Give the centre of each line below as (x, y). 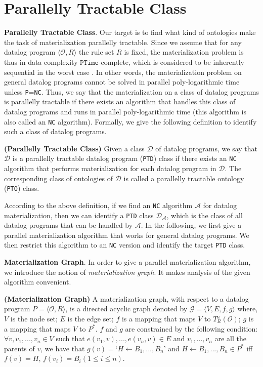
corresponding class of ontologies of (59, 178)
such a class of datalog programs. (55, 131)
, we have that (63, 348)
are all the (230, 338)
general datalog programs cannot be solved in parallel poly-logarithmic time (122, 82)
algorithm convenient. (38, 282)
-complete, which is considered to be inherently (171, 62)
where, (248, 309)
